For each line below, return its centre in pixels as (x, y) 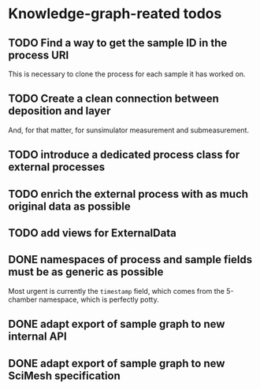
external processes (57, 167)
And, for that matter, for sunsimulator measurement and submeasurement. (129, 130)
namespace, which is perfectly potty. (99, 299)
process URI (39, 55)
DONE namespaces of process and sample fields (130, 260)
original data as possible (70, 206)
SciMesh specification (64, 375)
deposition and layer (59, 111)
